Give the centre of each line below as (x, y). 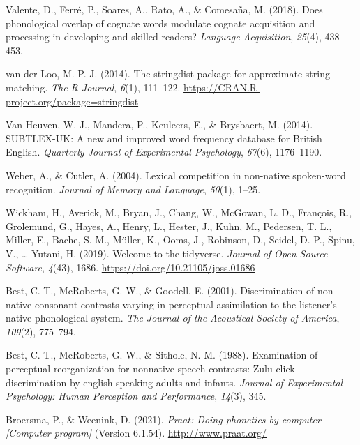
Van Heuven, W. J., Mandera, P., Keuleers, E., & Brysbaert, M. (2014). (159, 125)
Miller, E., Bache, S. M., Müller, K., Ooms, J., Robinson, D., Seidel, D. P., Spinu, (180, 240)
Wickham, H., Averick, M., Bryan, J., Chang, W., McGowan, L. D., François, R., (179, 212)
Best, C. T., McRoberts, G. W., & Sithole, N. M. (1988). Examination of (162, 355)
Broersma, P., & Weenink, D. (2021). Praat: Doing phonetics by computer (163, 419)
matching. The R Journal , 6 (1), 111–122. (93, 87)
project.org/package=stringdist (72, 101)
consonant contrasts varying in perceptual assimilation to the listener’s (186, 304)
